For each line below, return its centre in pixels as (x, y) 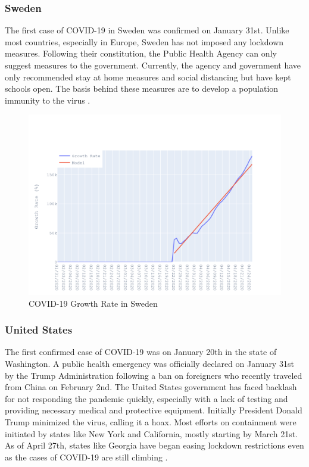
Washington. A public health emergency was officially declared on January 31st (149, 364)
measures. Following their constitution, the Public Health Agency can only (141, 53)
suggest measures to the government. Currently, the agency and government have (153, 65)
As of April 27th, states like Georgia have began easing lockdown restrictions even (154, 445)
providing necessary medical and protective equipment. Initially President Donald (154, 410)
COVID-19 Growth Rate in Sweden (93, 303)
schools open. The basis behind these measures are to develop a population (142, 88)
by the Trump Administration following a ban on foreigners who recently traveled (154, 375)
